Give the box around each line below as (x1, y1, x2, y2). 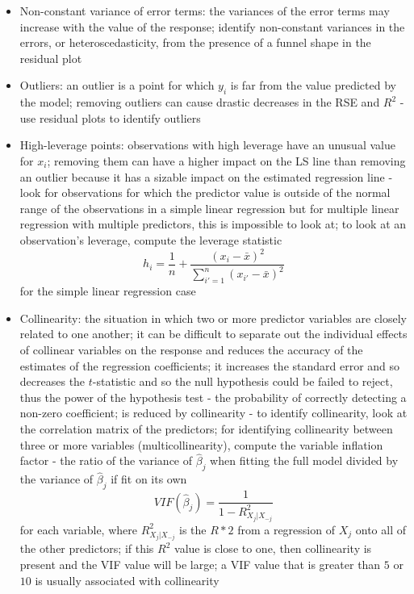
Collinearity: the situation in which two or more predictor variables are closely (19, 309, 408, 326)
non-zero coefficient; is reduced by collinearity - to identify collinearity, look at (19, 404, 408, 421)
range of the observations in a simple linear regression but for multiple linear (19, 199, 399, 216)
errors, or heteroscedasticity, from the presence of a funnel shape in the (19, 34, 371, 51)
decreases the (19, 373, 86, 390)
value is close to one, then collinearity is (174, 540, 372, 557)
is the (179, 521, 207, 538)
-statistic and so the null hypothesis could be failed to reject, (92, 373, 393, 390)
